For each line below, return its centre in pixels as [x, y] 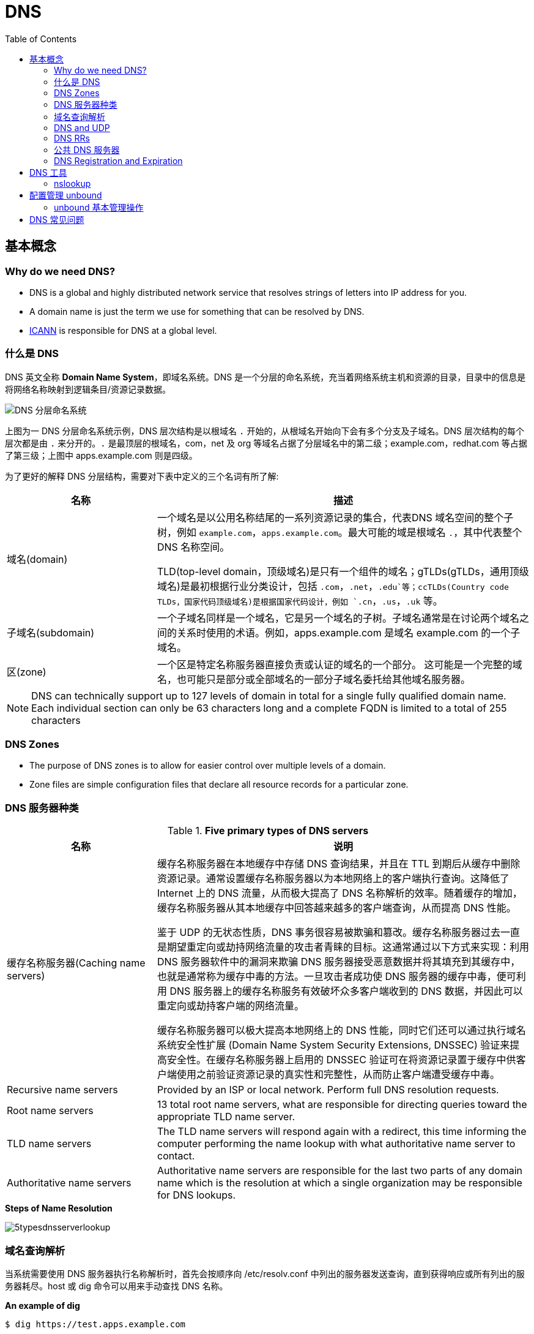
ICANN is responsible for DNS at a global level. [123, 330]
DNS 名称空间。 [193, 547]
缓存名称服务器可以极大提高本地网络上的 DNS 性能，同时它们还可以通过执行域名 [341, 1031]
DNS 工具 [48, 172]
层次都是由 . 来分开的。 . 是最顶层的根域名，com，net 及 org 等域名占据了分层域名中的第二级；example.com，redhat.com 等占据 [266, 443]
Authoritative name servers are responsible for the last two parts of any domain [339, 1171]
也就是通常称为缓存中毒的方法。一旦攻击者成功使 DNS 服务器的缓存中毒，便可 [336, 977]
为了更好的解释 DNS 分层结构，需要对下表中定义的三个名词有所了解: [142, 476]
